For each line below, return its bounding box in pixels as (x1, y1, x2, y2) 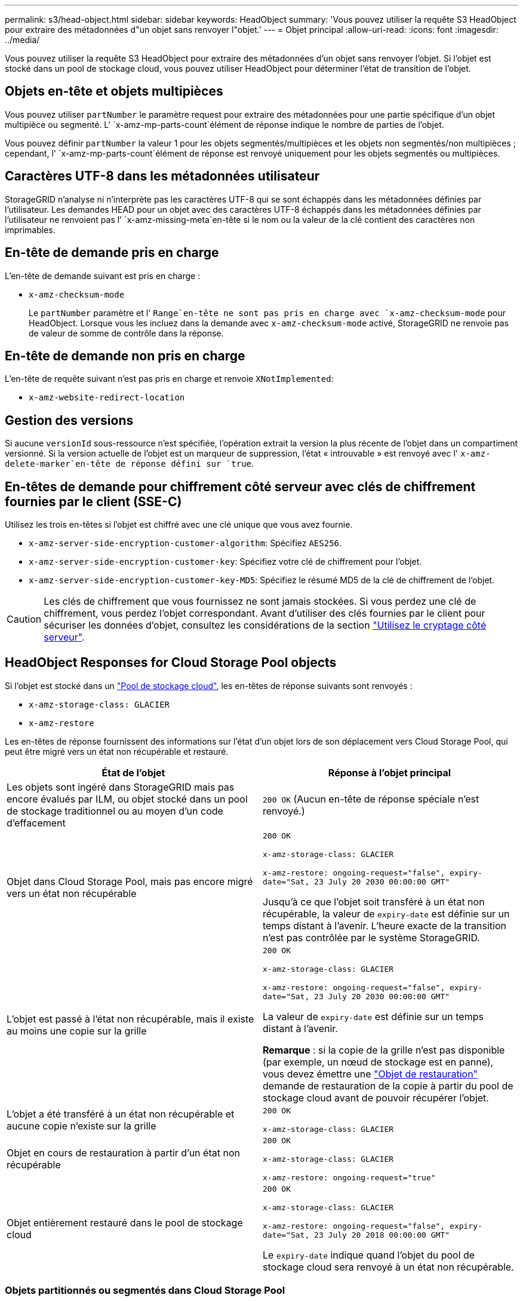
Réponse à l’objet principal (328, 766, 451, 779)
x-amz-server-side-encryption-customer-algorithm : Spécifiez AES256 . (29, 538, 342, 549)
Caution (7, 613, 42, 626)
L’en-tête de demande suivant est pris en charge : (5, 270, 201, 281)
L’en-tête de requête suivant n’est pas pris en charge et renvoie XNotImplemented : (5, 374, 334, 384)
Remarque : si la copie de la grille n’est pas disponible (263, 1043, 505, 1056)
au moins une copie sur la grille (7, 1024, 147, 1037)
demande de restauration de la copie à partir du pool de (263, 1079, 513, 1092)
